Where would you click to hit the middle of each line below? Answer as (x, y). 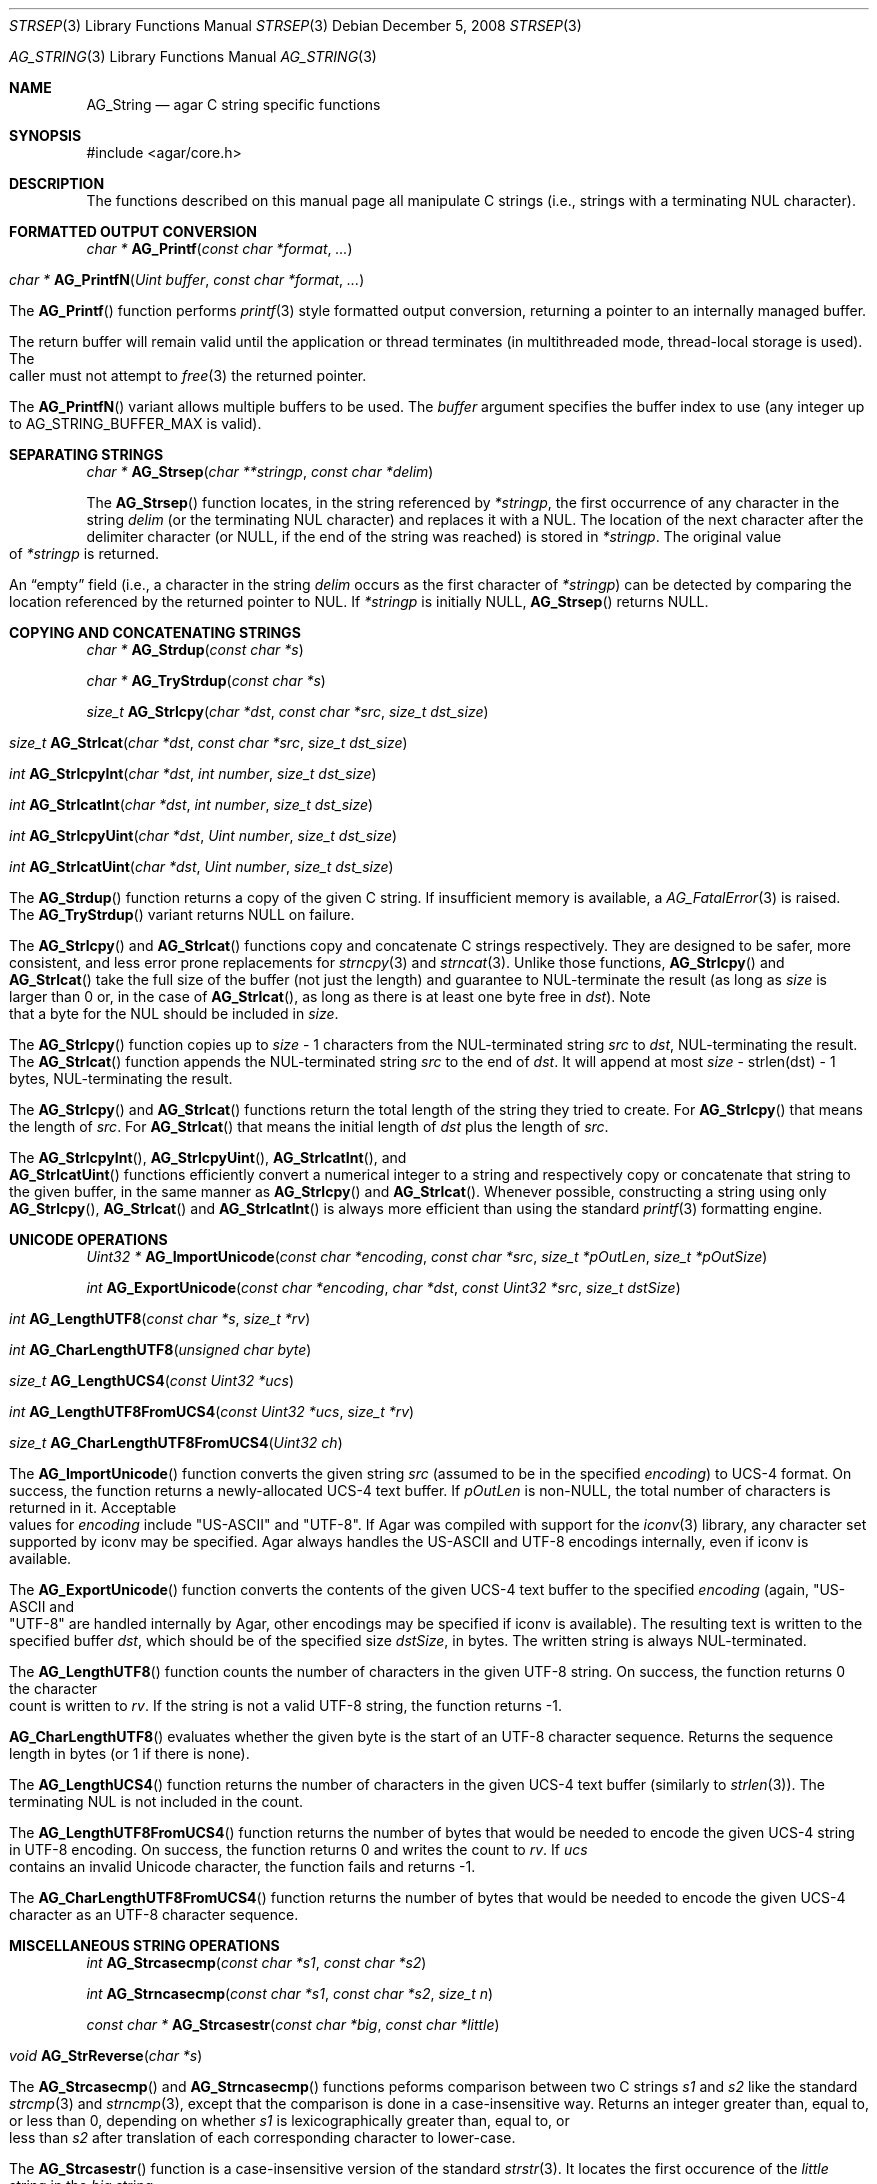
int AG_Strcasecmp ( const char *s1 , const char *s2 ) (256, 1962)
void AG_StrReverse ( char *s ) (106, 2055)
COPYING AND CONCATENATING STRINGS (155, 632)
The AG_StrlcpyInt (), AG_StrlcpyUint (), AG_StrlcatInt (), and (208, 1157)
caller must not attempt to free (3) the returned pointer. (188, 375)
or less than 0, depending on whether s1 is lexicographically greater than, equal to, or (289, 2120)
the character (53, 1688)
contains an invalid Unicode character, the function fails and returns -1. (242, 1866)
